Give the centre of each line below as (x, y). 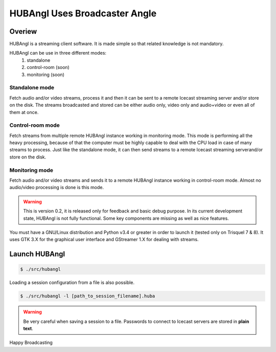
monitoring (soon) (46, 75)
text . (28, 328)
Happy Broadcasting (31, 343)
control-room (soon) (48, 67)
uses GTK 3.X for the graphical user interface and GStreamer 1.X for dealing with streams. (104, 240)
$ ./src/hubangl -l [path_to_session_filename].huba (88, 296)
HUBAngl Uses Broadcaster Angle (83, 13)
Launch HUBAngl (37, 254)
